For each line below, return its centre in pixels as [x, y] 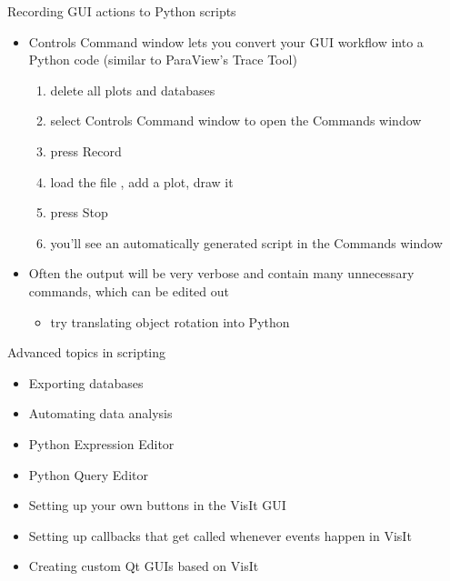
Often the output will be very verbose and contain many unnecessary [221, 273]
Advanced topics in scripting [87, 352]
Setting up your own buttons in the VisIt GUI [157, 505]
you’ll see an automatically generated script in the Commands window [246, 242]
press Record [86, 150]
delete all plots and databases [133, 90]
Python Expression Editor [101, 443]
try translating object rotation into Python [170, 321]
